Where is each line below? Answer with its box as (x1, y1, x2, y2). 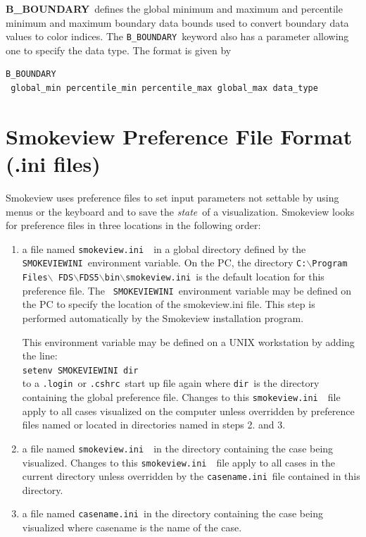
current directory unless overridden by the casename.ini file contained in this (22, 469, 360, 483)
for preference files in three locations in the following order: (6, 218, 261, 233)
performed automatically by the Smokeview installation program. (22, 310, 304, 325)
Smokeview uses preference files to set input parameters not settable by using (6, 190, 339, 204)
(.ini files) (6, 149, 101, 178)
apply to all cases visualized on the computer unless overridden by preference (22, 403, 355, 418)
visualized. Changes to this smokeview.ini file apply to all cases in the (22, 455, 336, 469)
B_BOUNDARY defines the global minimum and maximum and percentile (6, 1, 343, 16)
